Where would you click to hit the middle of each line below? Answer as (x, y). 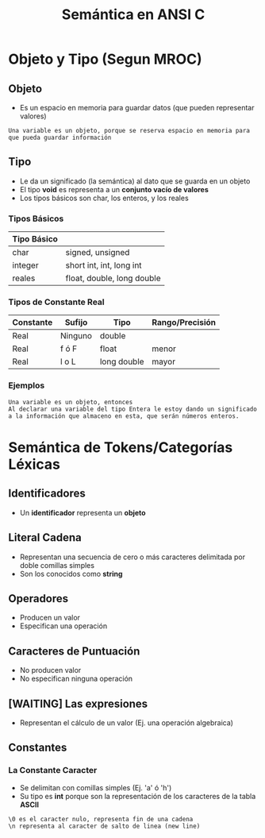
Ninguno (77, 336)
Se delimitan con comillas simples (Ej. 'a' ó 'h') (96, 787)
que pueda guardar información (60, 137)
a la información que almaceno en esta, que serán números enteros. (124, 416)
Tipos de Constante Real (56, 302)
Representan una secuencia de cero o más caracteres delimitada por (132, 557)
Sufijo (76, 322)
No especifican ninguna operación (76, 679)
